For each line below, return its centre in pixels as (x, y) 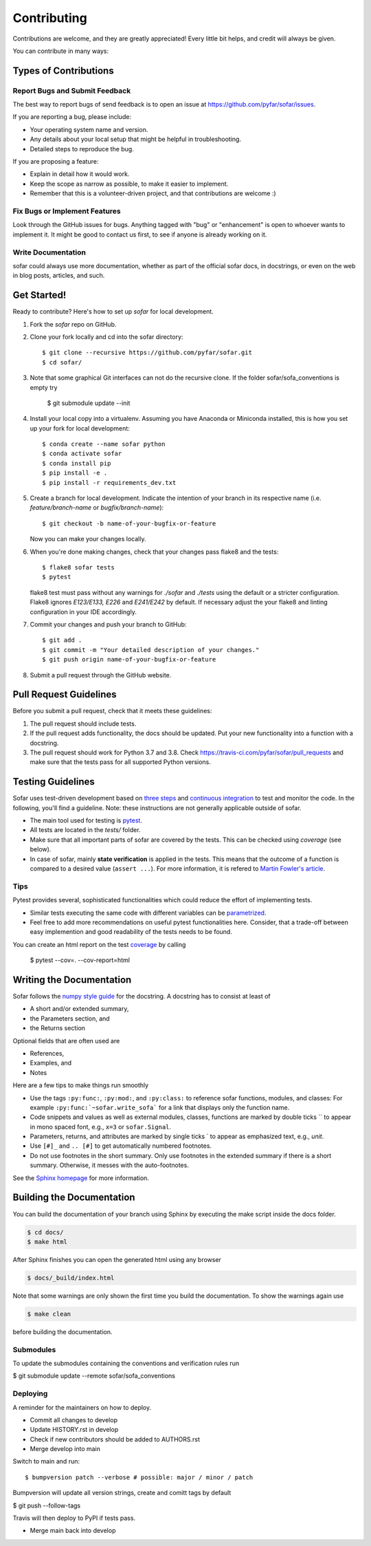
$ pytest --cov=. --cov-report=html (80, 960)
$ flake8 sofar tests (78, 567)
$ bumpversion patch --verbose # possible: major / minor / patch (139, 1477)
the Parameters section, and (70, 1019)
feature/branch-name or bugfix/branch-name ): (97, 508)
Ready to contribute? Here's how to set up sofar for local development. (113, 312)
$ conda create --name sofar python (104, 444)
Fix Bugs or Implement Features (67, 211)
